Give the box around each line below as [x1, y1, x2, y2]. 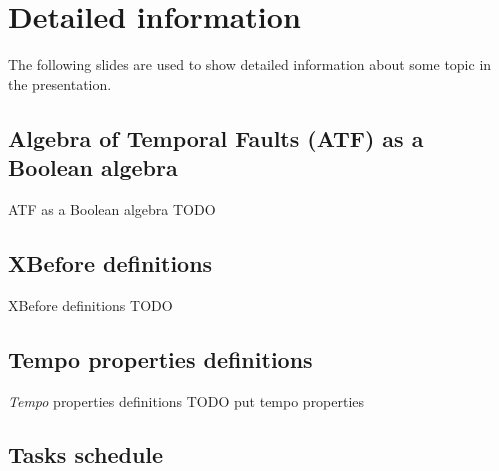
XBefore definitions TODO [8, 294, 173, 315]
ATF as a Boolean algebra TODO [8, 198, 216, 219]
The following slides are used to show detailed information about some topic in [8, 54, 492, 75]
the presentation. [8, 73, 112, 94]
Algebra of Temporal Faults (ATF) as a [8, 122, 424, 153]
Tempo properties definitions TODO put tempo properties [8, 390, 365, 411]
